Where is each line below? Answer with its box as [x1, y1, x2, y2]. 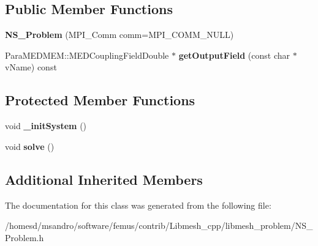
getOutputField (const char [178, 48, 290, 61]
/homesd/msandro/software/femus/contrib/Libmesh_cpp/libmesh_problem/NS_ [5, 219, 313, 232]
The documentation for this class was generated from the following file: [5, 198, 271, 211]
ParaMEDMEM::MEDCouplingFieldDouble [5, 48, 169, 61]
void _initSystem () [5, 119, 87, 132]
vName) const [5, 61, 57, 73]
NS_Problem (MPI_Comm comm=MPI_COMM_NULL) [5, 28, 234, 41]
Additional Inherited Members [5, 170, 203, 188]
